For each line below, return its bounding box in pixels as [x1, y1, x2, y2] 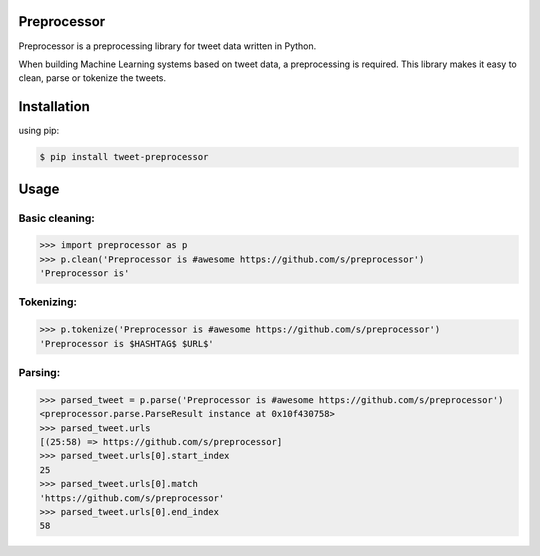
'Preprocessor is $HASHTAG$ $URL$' [39, 338, 214, 349]
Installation [18, 98, 90, 115]
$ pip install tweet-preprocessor [39, 151, 209, 163]
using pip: [18, 125, 60, 137]
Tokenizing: [18, 295, 77, 309]
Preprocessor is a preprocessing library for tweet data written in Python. [18, 40, 317, 52]
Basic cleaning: [18, 211, 95, 225]
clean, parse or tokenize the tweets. [18, 72, 167, 84]
